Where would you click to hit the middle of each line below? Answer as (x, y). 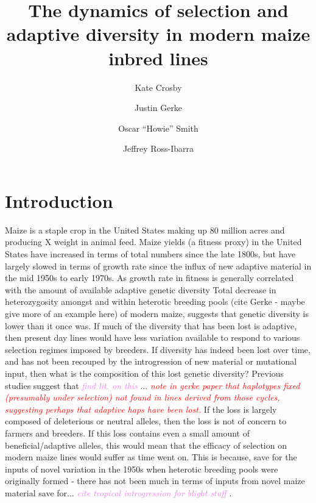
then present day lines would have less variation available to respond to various (153, 337)
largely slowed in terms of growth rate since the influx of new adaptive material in (158, 266)
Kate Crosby (158, 87)
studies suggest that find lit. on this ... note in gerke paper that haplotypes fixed (153, 385)
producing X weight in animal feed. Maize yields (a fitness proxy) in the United (153, 242)
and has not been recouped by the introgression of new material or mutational (151, 361)
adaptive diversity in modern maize (158, 34)
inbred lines (158, 58)
